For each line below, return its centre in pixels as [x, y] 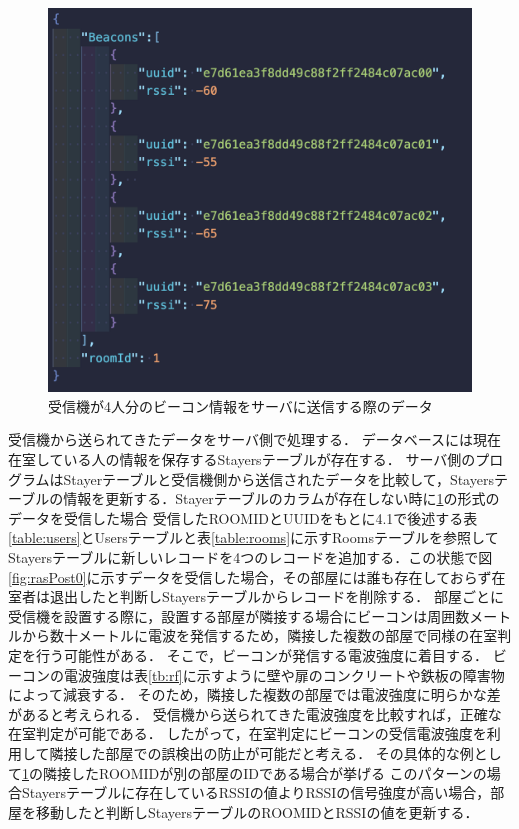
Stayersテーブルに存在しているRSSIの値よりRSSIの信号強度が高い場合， [256, 792]
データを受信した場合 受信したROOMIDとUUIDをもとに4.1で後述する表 [243, 517]
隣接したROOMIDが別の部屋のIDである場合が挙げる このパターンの [264, 772]
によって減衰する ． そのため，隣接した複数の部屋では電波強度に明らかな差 [254, 694]
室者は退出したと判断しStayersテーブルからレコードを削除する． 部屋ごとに [256, 596]
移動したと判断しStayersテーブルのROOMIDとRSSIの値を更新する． [257, 811]
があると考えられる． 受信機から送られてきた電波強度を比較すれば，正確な [255, 713]
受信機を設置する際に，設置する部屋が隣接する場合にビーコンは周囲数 [239, 615]
